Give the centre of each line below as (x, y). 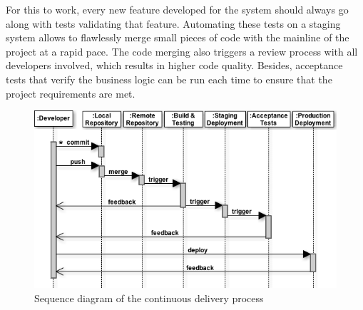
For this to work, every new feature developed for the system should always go (177, 9)
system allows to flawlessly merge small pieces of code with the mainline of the (178, 37)
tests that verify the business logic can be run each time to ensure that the (169, 79)
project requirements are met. (71, 93)
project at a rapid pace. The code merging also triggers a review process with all (182, 51)
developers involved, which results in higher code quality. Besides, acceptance (174, 65)
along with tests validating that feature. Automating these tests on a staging (173, 23)
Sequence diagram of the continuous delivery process (149, 298)
